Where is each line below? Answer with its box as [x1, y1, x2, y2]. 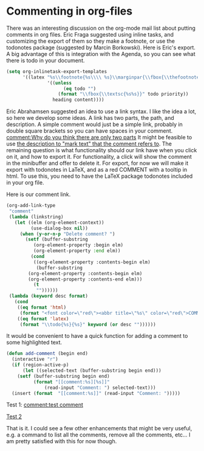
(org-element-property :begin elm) [33, 242, 123, 248]
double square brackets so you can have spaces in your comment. [6, 127, 173, 135]
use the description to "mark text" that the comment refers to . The [6, 140, 172, 147]
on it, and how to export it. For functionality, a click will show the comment [6, 153, 192, 161]
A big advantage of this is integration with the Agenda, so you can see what [6, 50, 195, 57]
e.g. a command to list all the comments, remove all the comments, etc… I [6, 431, 191, 439]
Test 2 [6, 413, 22, 421]
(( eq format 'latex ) [17, 315, 69, 322]
